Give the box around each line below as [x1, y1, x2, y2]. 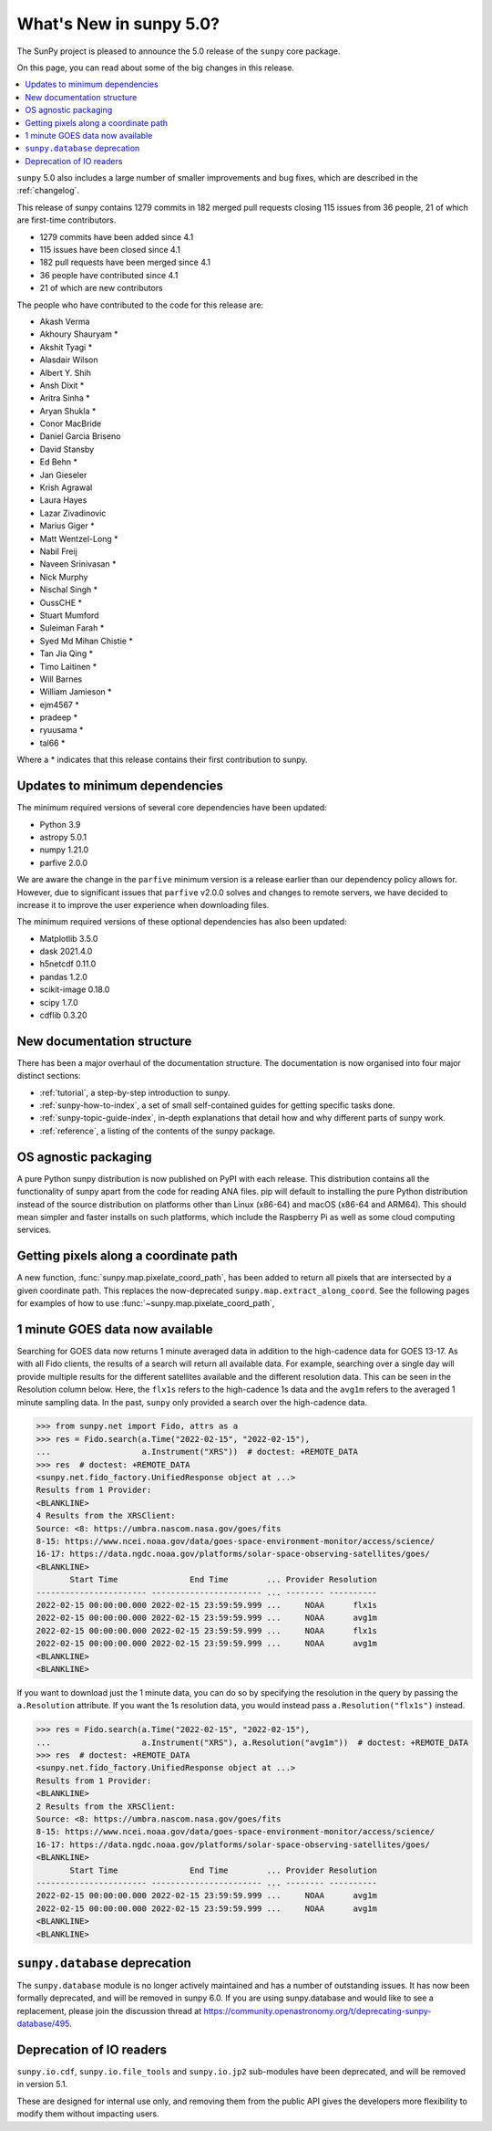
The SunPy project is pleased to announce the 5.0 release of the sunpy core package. [16, 46, 341, 57]
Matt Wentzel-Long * [39, 533, 118, 544]
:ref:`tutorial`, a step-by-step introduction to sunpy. [39, 1087, 231, 1098]
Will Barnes [39, 674, 83, 684]
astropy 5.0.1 [39, 831, 87, 842]
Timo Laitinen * [39, 661, 97, 672]
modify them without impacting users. [16, 2108, 159, 2119]
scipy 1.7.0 [39, 997, 79, 1008]
